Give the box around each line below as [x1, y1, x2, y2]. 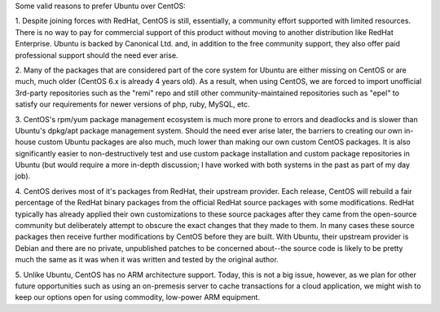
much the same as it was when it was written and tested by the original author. [15, 255, 279, 265]
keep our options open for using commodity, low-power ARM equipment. [15, 292, 261, 302]
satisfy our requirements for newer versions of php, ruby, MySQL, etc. [15, 99, 250, 109]
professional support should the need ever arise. [15, 50, 178, 60]
